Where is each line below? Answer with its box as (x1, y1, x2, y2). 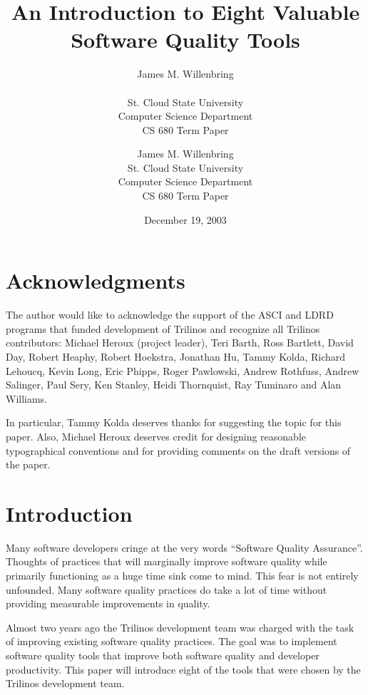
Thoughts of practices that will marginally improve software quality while (6, 554, 327, 569)
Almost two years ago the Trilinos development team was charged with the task (6, 619, 354, 634)
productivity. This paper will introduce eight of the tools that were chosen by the (6, 661, 361, 676)
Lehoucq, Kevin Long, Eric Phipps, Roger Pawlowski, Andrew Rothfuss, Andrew (6, 363, 359, 378)
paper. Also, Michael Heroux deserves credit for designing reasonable (6, 428, 307, 443)
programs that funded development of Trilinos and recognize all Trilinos (6, 321, 320, 336)
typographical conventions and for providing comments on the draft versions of (6, 443, 351, 458)
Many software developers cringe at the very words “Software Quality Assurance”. (6, 540, 363, 555)
